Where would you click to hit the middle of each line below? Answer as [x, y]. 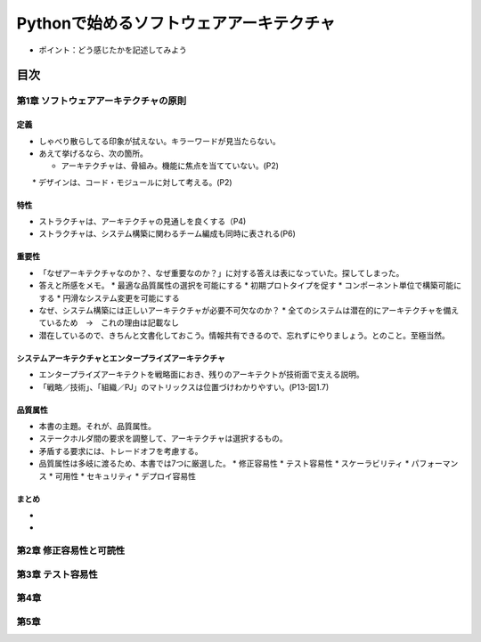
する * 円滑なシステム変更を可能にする [109, 297]
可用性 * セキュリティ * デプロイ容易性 [125, 475]
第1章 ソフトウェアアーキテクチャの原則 [102, 101]
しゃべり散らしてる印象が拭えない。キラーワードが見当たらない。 [159, 141]
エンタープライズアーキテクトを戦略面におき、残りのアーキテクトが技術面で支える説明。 [201, 375]
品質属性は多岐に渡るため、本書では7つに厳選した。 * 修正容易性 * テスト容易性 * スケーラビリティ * [224, 464]
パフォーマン [435, 464]
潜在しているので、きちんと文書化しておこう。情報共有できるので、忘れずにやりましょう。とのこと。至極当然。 [244, 335]
